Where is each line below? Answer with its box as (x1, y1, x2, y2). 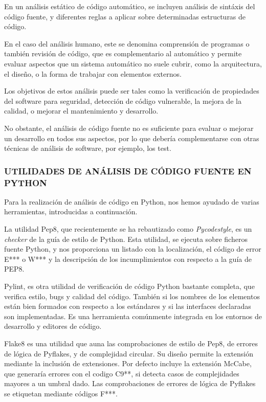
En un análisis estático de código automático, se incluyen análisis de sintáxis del (4, 1, 255, 11)
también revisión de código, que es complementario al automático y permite (4, 48, 242, 59)
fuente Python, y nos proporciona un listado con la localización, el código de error (4, 243, 261, 254)
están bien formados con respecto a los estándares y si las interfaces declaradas (4, 301, 251, 311)
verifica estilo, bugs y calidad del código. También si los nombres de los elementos (4, 291, 260, 301)
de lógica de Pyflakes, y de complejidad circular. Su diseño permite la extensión (4, 348, 254, 359)
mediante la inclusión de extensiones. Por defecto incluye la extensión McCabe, (4, 358, 252, 369)
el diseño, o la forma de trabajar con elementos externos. (4, 68, 182, 79)
